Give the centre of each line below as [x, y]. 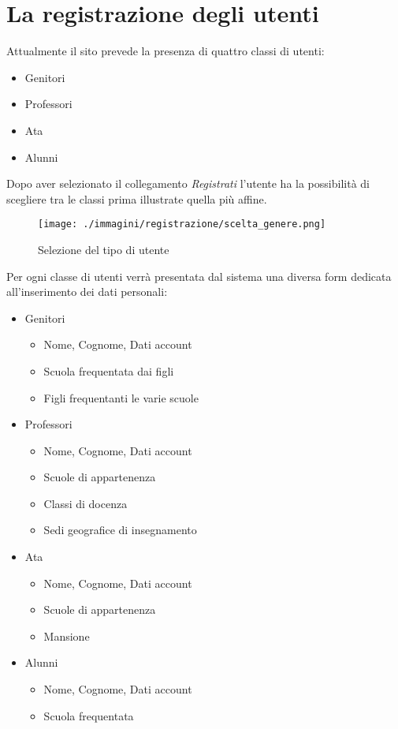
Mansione [67, 636]
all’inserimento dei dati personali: [87, 292]
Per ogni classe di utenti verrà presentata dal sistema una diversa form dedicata [199, 276]
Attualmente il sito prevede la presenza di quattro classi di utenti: [166, 51]
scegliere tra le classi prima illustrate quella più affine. [137, 198]
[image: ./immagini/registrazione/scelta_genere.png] [182, 224]
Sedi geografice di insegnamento [120, 530]
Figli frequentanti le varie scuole [121, 397]
